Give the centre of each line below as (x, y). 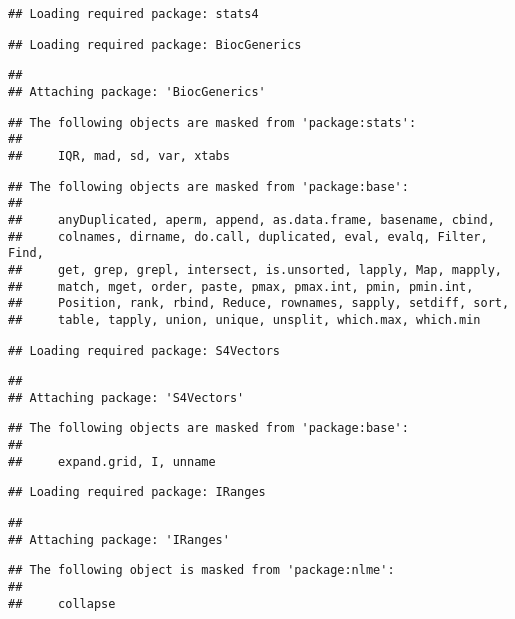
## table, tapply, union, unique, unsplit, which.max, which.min (244, 319)
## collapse (62, 603)
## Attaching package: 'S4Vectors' (126, 397)
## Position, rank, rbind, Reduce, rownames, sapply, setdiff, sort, (259, 303)
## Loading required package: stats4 (133, 14)
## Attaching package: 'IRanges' (119, 539)
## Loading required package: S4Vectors (144, 350)
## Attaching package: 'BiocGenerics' (137, 91)
